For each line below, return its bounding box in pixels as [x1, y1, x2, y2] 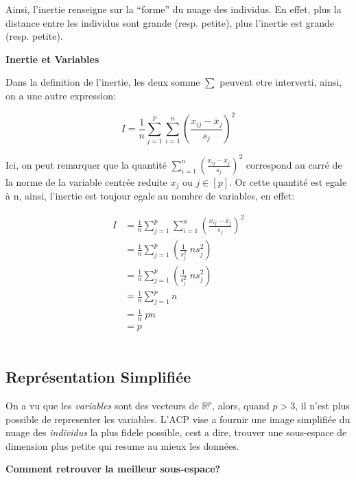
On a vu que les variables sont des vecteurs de [5, 398, 199, 413]
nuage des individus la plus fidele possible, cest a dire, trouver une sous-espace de [5, 425, 347, 440]
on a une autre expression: [5, 88, 116, 102]
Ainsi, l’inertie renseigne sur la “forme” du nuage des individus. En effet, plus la [5, 2, 342, 16]
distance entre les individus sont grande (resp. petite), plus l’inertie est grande [5, 15, 335, 29]
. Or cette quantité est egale [229, 174, 347, 189]
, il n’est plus [295, 398, 350, 413]
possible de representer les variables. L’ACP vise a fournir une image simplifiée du [5, 411, 351, 426]
